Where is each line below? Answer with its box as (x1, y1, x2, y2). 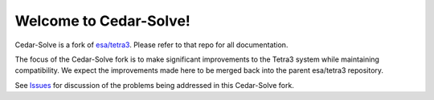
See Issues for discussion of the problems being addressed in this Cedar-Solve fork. (14, 80, 295, 90)
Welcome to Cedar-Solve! (14, 12, 190, 30)
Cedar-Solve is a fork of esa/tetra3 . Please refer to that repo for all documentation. (14, 40, 289, 50)
